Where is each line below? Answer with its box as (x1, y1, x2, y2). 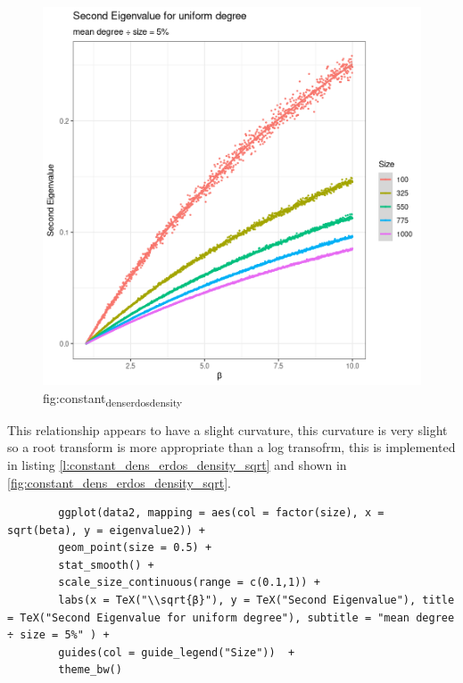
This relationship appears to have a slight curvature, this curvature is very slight (7, 420, 448, 439)
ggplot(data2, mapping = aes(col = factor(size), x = (58, 506, 384, 520)
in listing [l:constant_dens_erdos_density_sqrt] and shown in (7, 455, 347, 473)
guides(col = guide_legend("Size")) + (58, 646, 295, 659)
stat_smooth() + (58, 558, 154, 572)
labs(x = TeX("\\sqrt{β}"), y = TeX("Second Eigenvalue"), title (58, 594, 455, 607)
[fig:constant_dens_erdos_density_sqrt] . (7, 473, 231, 491)
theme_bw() (58, 663, 122, 677)
